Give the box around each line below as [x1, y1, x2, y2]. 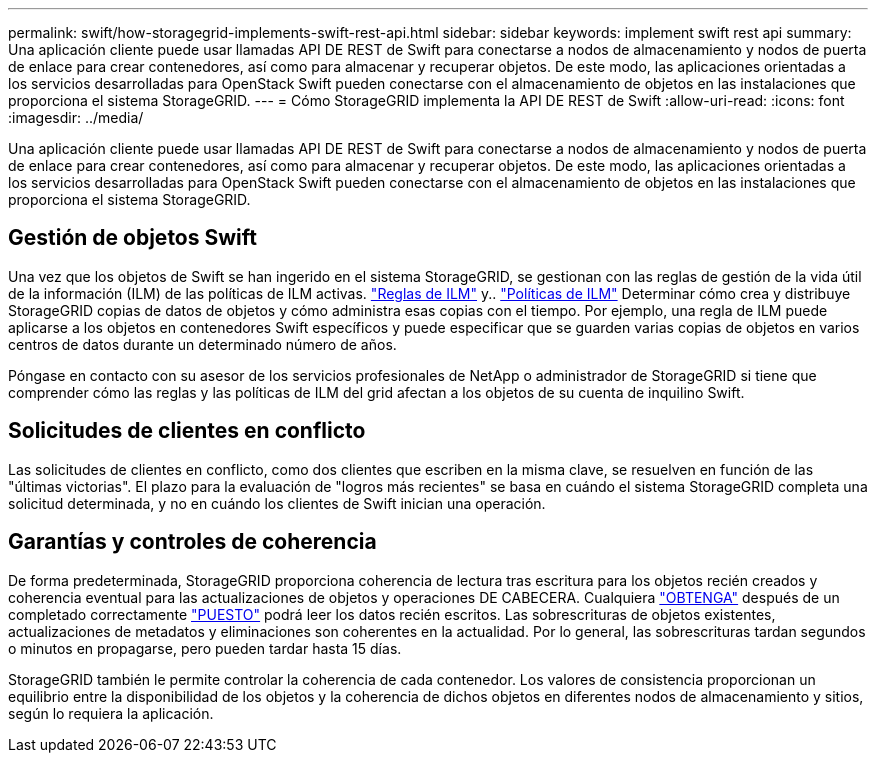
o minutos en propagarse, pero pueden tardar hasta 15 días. [8, 639, 402, 657]
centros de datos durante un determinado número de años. [8, 335, 397, 353]
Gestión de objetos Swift [8, 225, 257, 251]
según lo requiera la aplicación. [8, 704, 214, 722]
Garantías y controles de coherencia [8, 529, 377, 555]
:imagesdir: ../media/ [8, 109, 144, 126]
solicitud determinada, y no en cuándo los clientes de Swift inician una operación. [8, 494, 546, 512]
